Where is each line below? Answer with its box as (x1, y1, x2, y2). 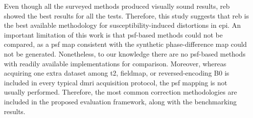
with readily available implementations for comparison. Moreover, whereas (4, 58, 227, 68)
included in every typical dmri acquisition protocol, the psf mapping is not (4, 77, 228, 87)
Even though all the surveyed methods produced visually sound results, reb (4, 1, 230, 11)
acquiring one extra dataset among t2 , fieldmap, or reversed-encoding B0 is (4, 68, 230, 78)
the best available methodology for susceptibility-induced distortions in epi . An (4, 20, 241, 30)
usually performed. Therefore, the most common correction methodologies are (4, 87, 237, 97)
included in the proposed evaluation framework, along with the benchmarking (4, 96, 237, 106)
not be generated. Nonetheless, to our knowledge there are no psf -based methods (4, 48, 246, 59)
